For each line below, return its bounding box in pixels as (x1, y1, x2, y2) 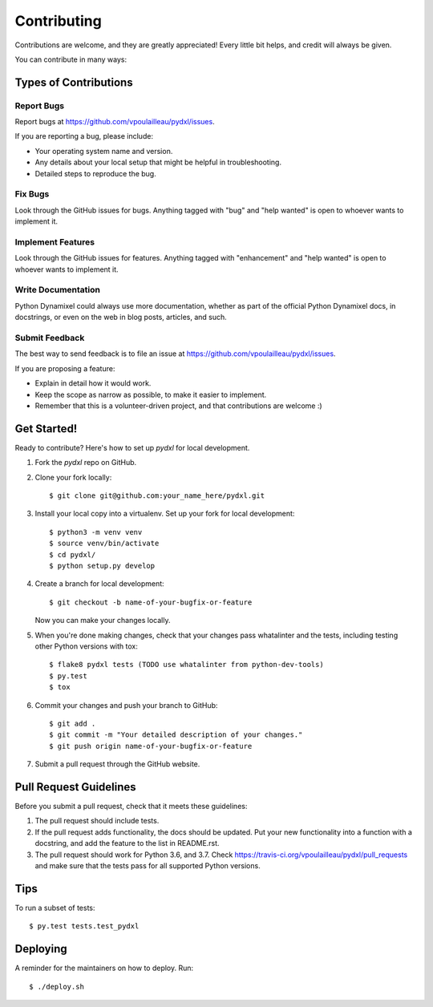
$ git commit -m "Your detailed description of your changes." (49, 730, 303, 739)
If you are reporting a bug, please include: (14, 131, 154, 141)
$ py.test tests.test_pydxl (29, 922, 140, 931)
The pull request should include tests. (34, 816, 160, 826)
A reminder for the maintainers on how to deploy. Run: (14, 963, 194, 973)
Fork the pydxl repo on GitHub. (34, 458, 137, 467)
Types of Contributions (14, 75, 133, 89)
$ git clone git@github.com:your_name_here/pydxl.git (49, 491, 265, 500)
